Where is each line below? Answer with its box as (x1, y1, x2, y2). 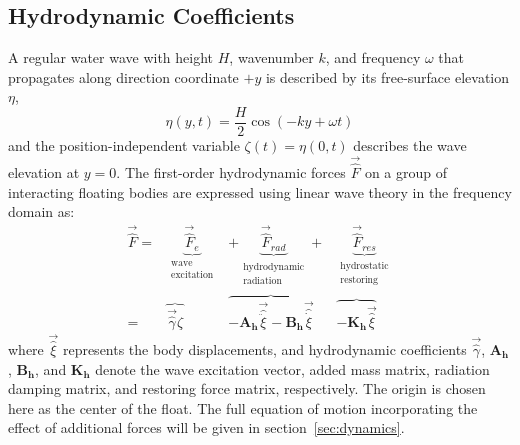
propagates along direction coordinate (8, 66, 239, 87)
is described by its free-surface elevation (265, 66, 510, 87)
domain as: (8, 201, 75, 222)
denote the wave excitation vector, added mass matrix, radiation (95, 358, 490, 379)
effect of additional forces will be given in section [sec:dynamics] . (8, 417, 405, 438)
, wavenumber (229, 47, 314, 68)
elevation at (8, 162, 80, 183)
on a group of (364, 162, 448, 183)
